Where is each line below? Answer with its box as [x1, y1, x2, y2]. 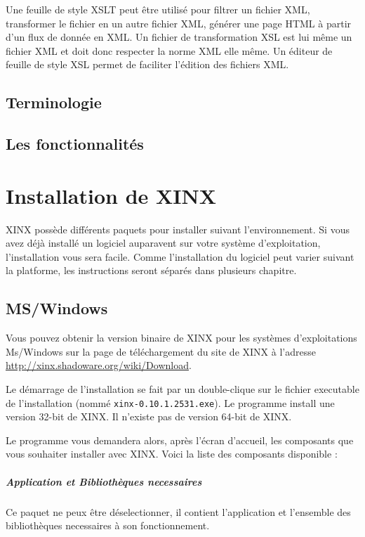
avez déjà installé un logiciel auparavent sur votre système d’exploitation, [6, 235, 321, 250]
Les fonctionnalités [6, 133, 144, 155]
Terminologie [6, 91, 102, 113]
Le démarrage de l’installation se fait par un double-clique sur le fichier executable [6, 382, 359, 396]
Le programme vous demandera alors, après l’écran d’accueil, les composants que [6, 432, 354, 447]
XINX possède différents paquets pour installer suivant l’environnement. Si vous [6, 221, 350, 236]
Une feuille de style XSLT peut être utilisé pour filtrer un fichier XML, [6, 2, 310, 16]
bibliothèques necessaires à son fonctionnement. [6, 518, 210, 533]
